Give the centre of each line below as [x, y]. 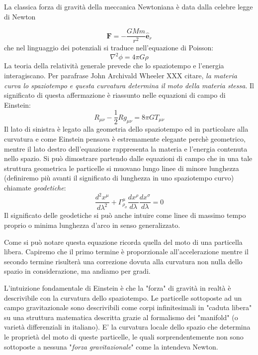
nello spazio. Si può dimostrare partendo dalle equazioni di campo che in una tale [128, 158]
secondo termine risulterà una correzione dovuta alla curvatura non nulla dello [123, 261]
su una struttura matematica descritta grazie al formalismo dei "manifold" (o [121, 317]
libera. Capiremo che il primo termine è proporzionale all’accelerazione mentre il [126, 252]
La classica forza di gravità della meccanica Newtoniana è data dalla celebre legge [129, 6]
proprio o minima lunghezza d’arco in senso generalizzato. [92, 225]
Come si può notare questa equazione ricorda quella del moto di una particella [123, 242]
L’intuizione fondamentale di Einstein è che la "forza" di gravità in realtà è [118, 288]
